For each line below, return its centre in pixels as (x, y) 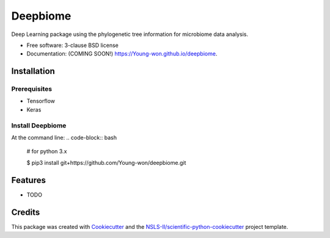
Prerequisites (31, 89)
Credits (26, 212)
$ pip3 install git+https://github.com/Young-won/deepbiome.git (106, 162)
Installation (33, 71)
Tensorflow (41, 101)
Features (28, 180)
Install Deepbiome (39, 125)
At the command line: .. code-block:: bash (64, 138)
